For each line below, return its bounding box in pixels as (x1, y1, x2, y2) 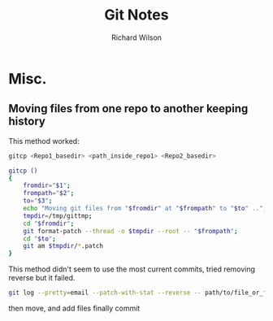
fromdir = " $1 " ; (23, 181, 71, 190)
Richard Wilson (110, 33, 162, 42)
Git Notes (104, 6, 169, 24)
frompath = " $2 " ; (23, 189, 75, 197)
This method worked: (8, 136, 80, 145)
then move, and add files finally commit (8, 303, 141, 313)
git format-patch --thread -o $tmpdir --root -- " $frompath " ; (23, 227, 238, 235)
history (8, 115, 46, 128)
